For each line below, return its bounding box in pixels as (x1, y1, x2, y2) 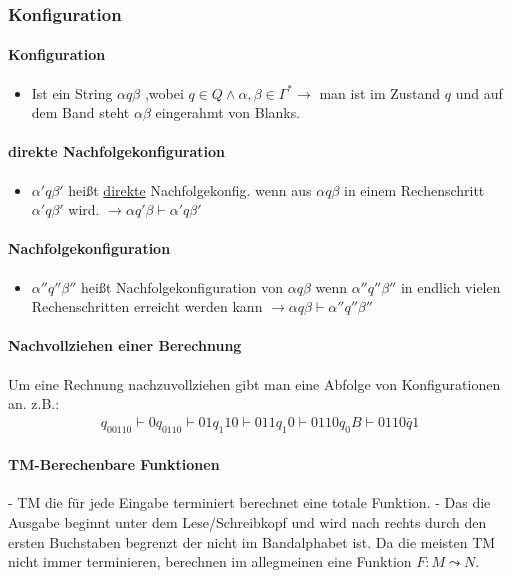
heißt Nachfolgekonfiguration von (81, 276, 283, 297)
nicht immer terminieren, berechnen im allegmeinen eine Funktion (8, 551, 412, 572)
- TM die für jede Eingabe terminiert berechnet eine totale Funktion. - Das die (8, 492, 491, 513)
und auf (455, 82, 503, 103)
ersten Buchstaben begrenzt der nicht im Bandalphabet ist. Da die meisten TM (8, 531, 496, 552)
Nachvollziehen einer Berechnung (8, 335, 242, 356)
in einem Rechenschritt (344, 179, 485, 200)
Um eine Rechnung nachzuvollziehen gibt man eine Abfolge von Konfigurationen (8, 373, 501, 394)
